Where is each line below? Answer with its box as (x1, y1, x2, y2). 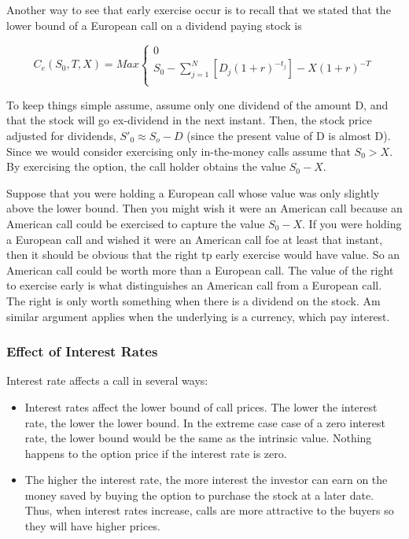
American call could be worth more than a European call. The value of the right (6, 261, 394, 278)
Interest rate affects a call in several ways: (6, 372, 208, 389)
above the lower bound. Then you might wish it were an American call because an (6, 200, 403, 216)
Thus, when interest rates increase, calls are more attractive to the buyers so (24, 502, 394, 519)
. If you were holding (302, 215, 402, 231)
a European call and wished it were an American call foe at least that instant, (6, 231, 383, 247)
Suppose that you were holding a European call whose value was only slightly (6, 184, 380, 201)
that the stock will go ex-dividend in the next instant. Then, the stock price (6, 112, 372, 128)
